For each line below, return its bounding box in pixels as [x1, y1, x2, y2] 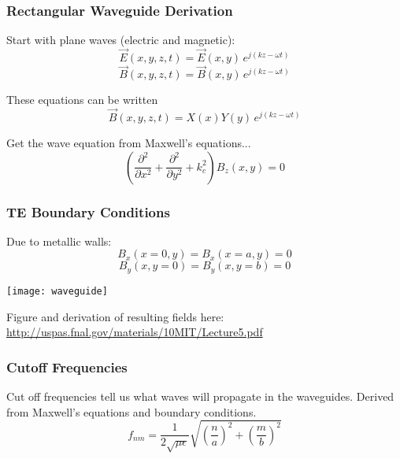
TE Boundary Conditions [6, 202, 170, 221]
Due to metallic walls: [6, 232, 112, 249]
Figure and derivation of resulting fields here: [6, 308, 224, 324]
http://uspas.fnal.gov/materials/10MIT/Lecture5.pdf [6, 324, 263, 340]
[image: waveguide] [6, 285, 108, 297]
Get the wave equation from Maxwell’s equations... [6, 135, 251, 151]
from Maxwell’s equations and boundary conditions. [6, 403, 257, 420]
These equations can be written [6, 91, 158, 108]
